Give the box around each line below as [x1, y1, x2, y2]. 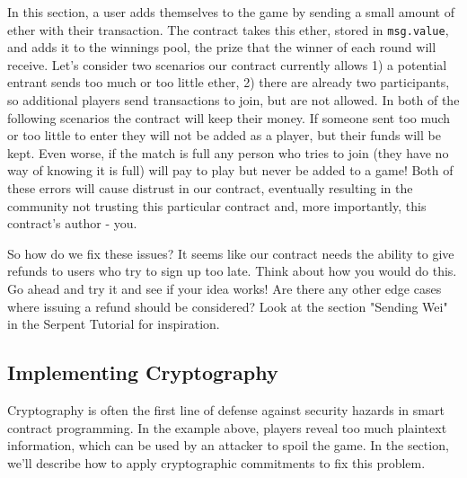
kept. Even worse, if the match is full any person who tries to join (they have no [7, 143, 449, 162]
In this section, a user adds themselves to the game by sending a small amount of [7, 3, 454, 21]
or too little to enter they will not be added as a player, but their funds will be [7, 126, 441, 145]
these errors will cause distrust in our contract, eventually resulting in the [7, 179, 413, 197]
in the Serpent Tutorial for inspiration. [7, 314, 220, 333]
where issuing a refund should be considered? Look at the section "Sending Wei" [7, 297, 448, 315]
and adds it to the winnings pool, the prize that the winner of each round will [7, 38, 436, 57]
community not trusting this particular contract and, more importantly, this [7, 196, 427, 215]
